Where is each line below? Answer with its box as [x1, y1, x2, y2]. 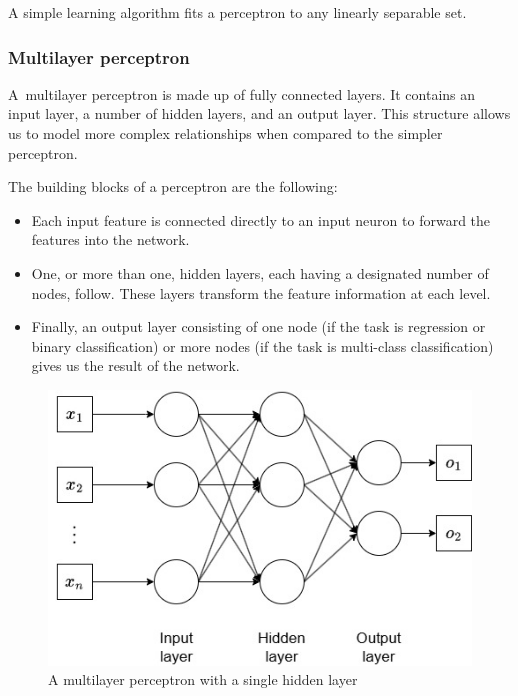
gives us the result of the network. [31, 355, 240, 376]
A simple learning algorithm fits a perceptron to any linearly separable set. [8, 2, 467, 22]
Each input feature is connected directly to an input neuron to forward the [31, 209, 491, 230]
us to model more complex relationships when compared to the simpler [8, 123, 443, 143]
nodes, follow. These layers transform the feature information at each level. [31, 282, 491, 303]
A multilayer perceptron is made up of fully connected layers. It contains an [8, 83, 476, 104]
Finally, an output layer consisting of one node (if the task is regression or [31, 316, 486, 337]
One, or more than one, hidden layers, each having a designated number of [31, 262, 489, 283]
